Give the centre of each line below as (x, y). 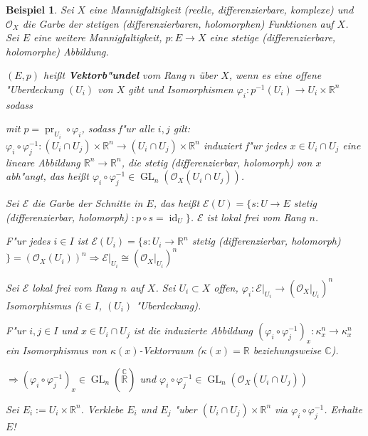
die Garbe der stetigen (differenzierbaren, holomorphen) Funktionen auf (178, 23)
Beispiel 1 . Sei (40, 9)
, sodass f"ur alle (118, 128)
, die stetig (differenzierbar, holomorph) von (217, 162)
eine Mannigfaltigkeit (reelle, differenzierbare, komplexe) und (221, 9)
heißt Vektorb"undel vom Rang (115, 75)
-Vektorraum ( (170, 350)
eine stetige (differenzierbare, (273, 37)
